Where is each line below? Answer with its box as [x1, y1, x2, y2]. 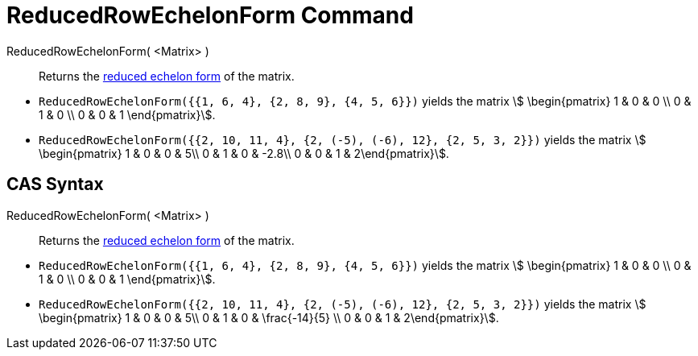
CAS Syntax [6, 174, 104, 195]
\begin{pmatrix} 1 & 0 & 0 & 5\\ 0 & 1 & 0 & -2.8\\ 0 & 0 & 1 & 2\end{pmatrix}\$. [39, 146, 449, 160]
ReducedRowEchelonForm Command [6, 2, 414, 29]
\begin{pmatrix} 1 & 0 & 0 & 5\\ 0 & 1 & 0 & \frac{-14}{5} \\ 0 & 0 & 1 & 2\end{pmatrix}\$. [39, 310, 499, 325]
